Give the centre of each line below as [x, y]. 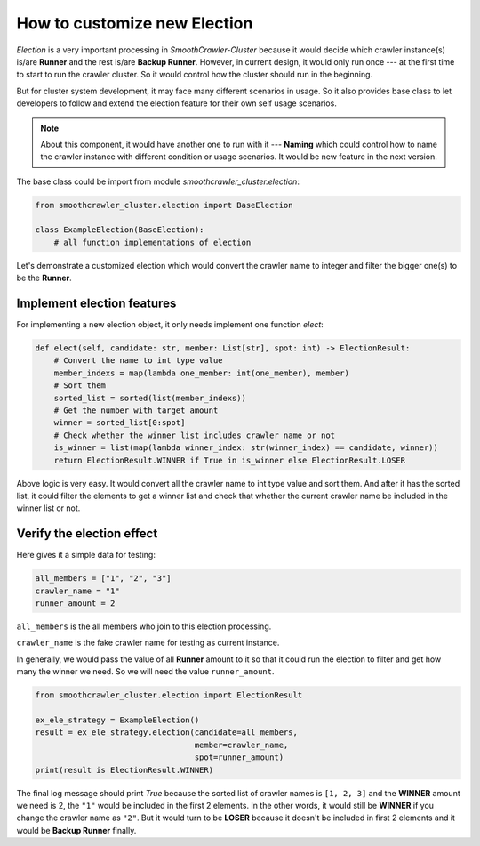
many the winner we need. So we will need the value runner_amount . [145, 672]
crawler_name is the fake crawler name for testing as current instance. [148, 643]
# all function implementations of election [152, 242]
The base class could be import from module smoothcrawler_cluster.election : [158, 181]
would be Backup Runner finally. [76, 830]
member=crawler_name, [241, 745]
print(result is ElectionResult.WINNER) [124, 770]
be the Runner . [44, 278]
